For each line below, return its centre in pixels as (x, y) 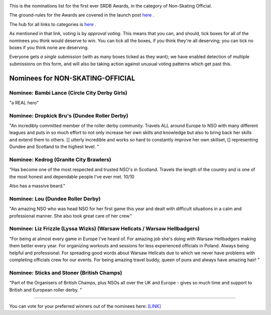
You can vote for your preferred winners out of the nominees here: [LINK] (85, 306)
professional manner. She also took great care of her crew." (71, 216)
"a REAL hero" (24, 102)
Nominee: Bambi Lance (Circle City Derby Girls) (68, 93)
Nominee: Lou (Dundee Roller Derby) (55, 199)
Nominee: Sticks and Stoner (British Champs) (66, 272)
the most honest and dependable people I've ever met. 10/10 (72, 177)
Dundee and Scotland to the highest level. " (54, 147)
